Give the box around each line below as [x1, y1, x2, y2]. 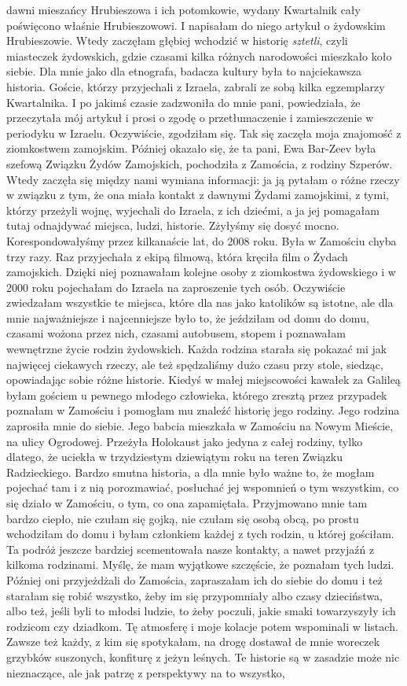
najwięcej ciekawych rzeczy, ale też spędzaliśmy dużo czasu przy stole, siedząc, [6, 356, 383, 372]
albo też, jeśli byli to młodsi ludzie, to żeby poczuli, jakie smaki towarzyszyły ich [6, 603, 396, 619]
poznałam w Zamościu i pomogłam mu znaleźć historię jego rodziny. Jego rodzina [6, 402, 400, 419]
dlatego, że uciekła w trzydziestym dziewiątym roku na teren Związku [6, 448, 343, 465]
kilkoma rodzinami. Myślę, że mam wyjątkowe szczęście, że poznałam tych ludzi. [6, 556, 394, 573]
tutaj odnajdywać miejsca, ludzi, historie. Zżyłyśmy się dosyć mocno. [6, 217, 339, 234]
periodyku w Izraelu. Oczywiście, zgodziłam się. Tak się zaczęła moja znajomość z [6, 124, 401, 141]
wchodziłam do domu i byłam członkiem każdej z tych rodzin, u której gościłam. [6, 526, 394, 542]
